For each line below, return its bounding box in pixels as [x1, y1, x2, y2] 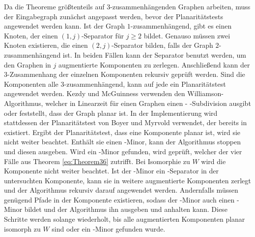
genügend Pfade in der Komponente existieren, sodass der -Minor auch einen [4, 194, 235, 204]
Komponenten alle [4, 78, 58, 89]
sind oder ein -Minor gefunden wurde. [52, 223, 166, 234]
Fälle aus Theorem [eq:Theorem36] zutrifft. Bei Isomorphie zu [4, 156, 190, 166]
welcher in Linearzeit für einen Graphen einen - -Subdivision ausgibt [45, 98, 251, 108]
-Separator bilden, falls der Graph [112, 40, 213, 50]
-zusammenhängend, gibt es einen [130, 21, 232, 31]
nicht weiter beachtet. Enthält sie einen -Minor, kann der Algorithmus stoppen [4, 136, 241, 147]
